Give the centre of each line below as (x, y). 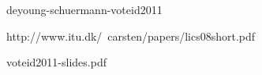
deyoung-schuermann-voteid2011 (84, 9)
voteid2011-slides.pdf (56, 62)
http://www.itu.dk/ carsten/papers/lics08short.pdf (131, 36)
